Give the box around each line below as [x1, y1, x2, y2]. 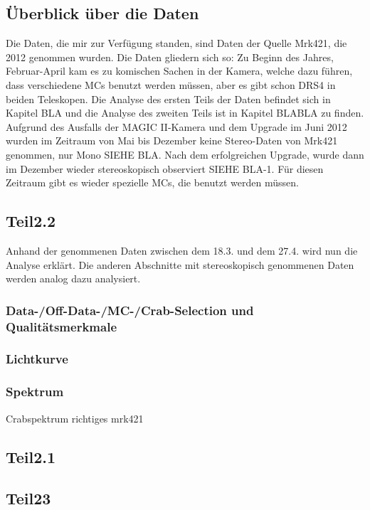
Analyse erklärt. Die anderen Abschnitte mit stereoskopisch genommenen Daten [6, 257, 354, 272]
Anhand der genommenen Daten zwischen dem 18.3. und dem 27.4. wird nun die [6, 243, 358, 257]
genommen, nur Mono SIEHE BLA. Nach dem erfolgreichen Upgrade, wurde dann [6, 147, 364, 161]
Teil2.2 [6, 210, 56, 232]
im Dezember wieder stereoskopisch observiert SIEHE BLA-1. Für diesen [6, 161, 324, 176]
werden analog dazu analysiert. [6, 271, 141, 286]
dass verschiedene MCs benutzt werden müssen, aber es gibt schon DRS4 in [6, 77, 336, 92]
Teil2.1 [6, 445, 56, 467]
